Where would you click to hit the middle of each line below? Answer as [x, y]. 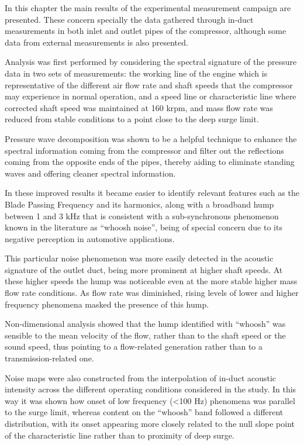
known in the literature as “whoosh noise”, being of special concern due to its [144, 227]
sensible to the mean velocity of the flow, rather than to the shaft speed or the [145, 335]
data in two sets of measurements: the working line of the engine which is [136, 73]
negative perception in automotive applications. [90, 238]
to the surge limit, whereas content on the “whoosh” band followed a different [144, 412]
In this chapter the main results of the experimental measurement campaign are [148, 8]
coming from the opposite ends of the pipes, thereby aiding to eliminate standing [150, 162]
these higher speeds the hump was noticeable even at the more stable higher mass [151, 281]
